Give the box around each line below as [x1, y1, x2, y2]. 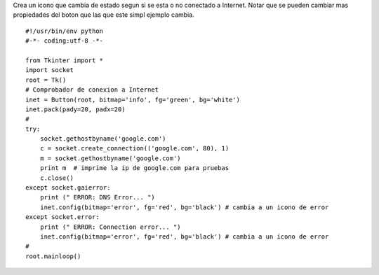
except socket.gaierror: [25, 184, 111, 192]
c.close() [39, 174, 74, 182]
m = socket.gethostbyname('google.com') [39, 154, 182, 162]
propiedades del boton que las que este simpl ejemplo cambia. [13, 10, 194, 19]
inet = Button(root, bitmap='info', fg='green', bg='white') [25, 95, 240, 104]
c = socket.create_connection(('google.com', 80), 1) [39, 144, 230, 153]
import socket [25, 66, 74, 74]
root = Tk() [25, 76, 67, 84]
